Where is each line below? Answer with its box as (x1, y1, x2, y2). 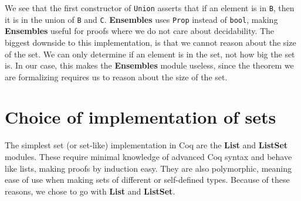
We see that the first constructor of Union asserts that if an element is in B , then (5, 2, 295, 13)
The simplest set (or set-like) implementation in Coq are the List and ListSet (5, 139, 288, 151)
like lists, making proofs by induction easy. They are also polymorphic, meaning (5, 162, 292, 174)
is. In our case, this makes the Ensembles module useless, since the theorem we (5, 59, 294, 71)
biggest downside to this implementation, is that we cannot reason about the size (5, 36, 296, 48)
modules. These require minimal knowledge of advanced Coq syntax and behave (5, 151, 292, 162)
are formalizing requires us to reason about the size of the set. (5, 70, 228, 83)
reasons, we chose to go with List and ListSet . (5, 185, 175, 197)
